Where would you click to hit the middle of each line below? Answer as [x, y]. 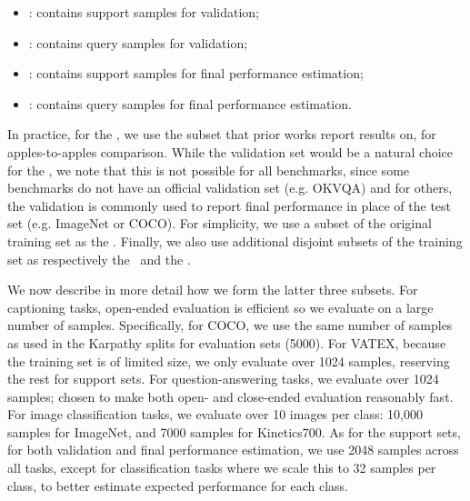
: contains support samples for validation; [144, 12]
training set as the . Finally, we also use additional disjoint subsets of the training [235, 240]
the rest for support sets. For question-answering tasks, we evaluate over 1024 [223, 379]
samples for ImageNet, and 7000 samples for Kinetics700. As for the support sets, [234, 431]
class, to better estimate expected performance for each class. [178, 485]
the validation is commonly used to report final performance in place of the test [230, 205]
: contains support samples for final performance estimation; [196, 73]
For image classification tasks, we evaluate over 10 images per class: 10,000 [215, 414]
